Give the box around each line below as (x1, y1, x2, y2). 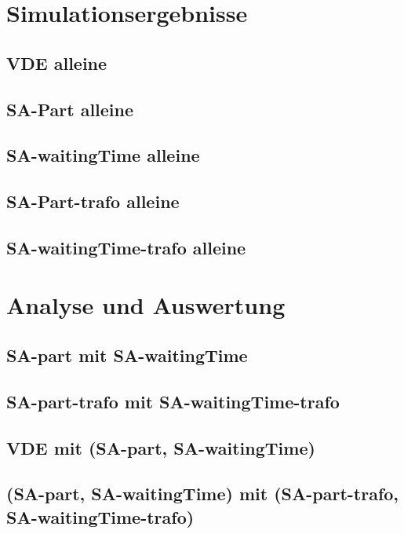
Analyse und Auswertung (6, 289, 286, 321)
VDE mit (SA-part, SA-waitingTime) (6, 435, 315, 459)
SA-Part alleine (6, 97, 134, 121)
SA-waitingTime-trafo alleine (6, 235, 246, 259)
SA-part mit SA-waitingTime (6, 343, 248, 368)
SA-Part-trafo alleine (6, 189, 180, 214)
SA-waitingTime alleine (6, 143, 200, 167)
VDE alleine (6, 50, 107, 75)
